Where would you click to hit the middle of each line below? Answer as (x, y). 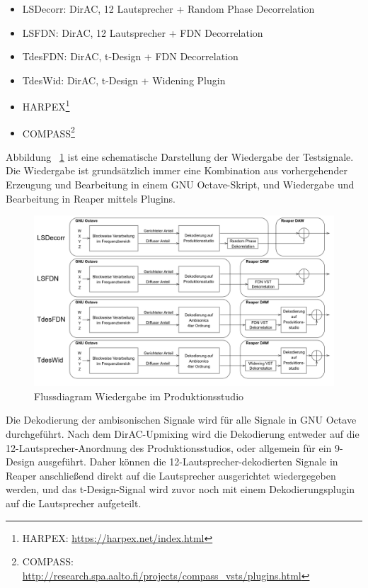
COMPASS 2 (48, 132)
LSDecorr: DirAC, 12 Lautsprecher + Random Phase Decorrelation (168, 9)
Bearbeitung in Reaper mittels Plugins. (91, 198)
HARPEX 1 (46, 106)
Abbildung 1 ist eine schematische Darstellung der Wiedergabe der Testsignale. (180, 156)
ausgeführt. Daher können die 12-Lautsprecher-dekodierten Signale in (188, 462)
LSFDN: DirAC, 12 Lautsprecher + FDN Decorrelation (143, 32)
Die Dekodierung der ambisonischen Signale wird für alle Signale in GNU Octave (181, 420)
